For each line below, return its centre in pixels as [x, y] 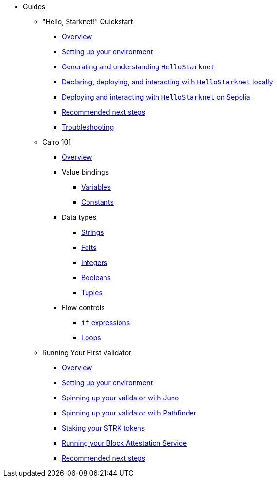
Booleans [96, 277]
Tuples [92, 292]
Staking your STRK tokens [104, 428]
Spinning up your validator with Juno [121, 398]
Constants [97, 202]
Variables [96, 187]
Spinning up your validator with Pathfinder [129, 413]
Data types [79, 217]
